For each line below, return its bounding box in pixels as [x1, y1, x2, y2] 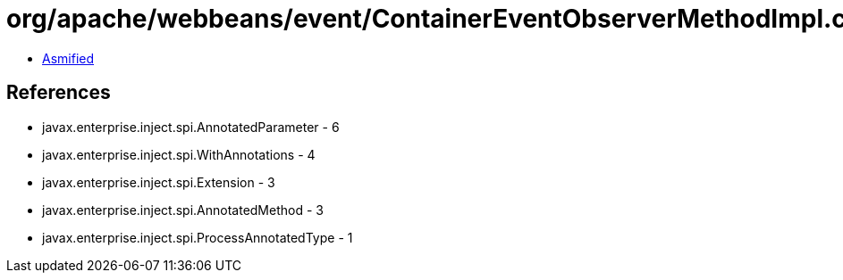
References [6, 81, 111, 104]
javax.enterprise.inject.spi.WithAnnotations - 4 [42, 146, 316, 162]
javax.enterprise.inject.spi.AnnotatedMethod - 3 [42, 202, 324, 218]
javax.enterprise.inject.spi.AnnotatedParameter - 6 [42, 119, 340, 135]
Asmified [42, 50, 95, 66]
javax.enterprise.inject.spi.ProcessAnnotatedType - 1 [42, 229, 353, 245]
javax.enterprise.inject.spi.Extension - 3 [42, 174, 275, 190]
